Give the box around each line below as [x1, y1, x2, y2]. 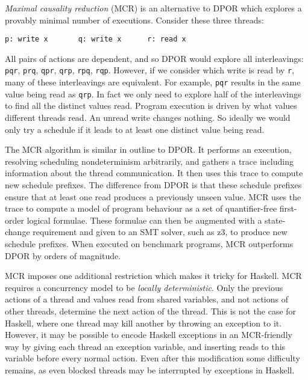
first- [279, 202, 297, 215]
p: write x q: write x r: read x [5, 35, 186, 44]
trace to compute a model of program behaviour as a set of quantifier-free [5, 202, 277, 215]
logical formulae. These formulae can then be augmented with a [27, 213, 262, 226]
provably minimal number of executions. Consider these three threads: [5, 13, 264, 26]
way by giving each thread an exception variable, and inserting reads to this [5, 340, 286, 352]
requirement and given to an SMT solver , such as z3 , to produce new [33, 225, 288, 238]
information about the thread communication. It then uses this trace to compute [5, 167, 303, 179]
